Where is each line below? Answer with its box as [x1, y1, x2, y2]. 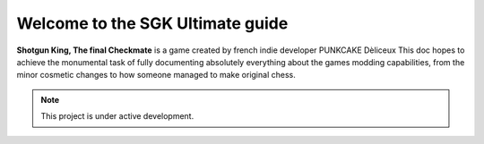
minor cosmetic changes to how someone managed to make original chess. [16, 70, 296, 80]
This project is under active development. [40, 111, 194, 122]
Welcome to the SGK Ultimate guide [16, 13, 289, 33]
